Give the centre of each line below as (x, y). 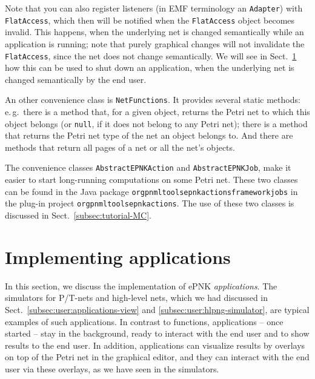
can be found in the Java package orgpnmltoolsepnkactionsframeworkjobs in (151, 191)
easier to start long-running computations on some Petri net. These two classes (151, 180)
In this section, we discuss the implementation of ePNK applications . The (141, 285)
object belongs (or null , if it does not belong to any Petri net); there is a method (156, 123)
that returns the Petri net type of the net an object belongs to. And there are (149, 135)
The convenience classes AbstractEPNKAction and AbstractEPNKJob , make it (148, 167)
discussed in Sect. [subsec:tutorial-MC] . (78, 215)
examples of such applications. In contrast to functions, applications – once (144, 321)
